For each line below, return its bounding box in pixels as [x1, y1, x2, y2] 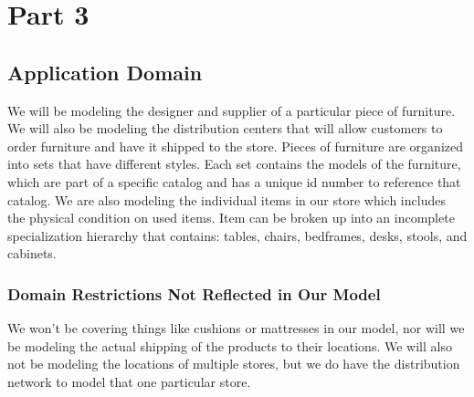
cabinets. [7, 244, 57, 263]
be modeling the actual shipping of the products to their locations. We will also [7, 336, 452, 355]
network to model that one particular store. [7, 371, 251, 391]
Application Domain [7, 57, 203, 86]
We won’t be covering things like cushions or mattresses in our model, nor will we [7, 319, 465, 338]
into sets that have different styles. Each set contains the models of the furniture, [7, 154, 461, 173]
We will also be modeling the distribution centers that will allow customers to [7, 119, 443, 138]
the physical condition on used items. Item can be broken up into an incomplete [7, 208, 455, 227]
